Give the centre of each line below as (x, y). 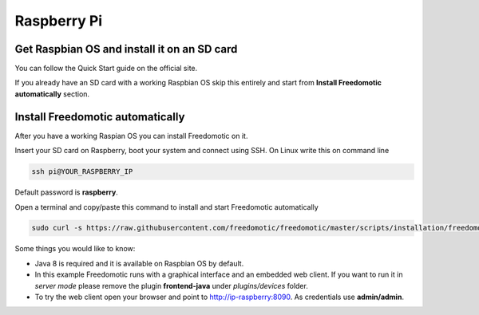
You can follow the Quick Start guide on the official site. (106, 69)
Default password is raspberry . (67, 192)
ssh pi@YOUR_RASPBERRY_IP (82, 172)
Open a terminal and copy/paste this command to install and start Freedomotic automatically (166, 207)
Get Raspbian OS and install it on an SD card (126, 49)
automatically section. (52, 94)
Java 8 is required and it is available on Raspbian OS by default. (139, 263)
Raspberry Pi (59, 21)
